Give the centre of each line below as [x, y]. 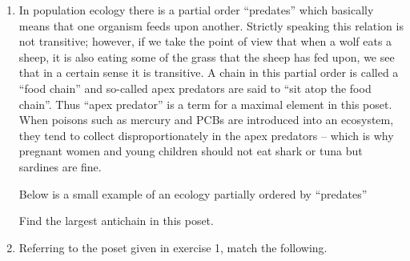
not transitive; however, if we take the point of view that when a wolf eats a [205, 41]
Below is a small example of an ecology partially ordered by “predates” [193, 193]
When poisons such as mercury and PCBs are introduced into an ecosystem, [206, 120]
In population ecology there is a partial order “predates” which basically [196, 10]
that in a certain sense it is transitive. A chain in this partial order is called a [209, 72]
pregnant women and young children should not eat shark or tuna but [191, 151]
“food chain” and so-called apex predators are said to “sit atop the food [195, 88]
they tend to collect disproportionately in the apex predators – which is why [206, 135]
